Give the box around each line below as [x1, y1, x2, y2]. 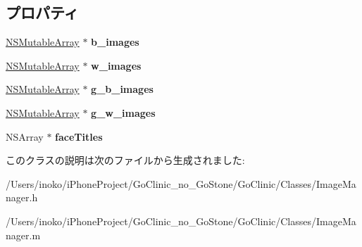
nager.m [6, 227, 41, 242]
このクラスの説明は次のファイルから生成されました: [6, 153, 245, 167]
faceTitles [55, 129, 103, 144]
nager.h [6, 190, 38, 205]
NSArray [6, 129, 44, 144]
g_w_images [91, 105, 156, 120]
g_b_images [91, 82, 154, 96]
